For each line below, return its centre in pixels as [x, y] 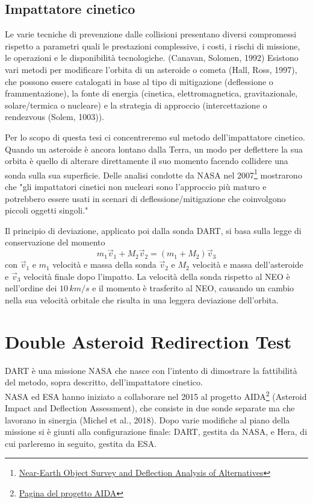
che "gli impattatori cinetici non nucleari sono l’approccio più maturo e [136, 186]
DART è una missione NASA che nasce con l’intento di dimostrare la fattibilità [151, 370]
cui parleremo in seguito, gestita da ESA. [81, 443]
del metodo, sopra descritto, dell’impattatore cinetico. [104, 382]
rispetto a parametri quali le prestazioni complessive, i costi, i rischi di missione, [153, 46]
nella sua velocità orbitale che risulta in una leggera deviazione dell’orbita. [142, 299]
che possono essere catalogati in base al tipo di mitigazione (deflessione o [139, 81]
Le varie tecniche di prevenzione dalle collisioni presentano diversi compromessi [151, 34]
